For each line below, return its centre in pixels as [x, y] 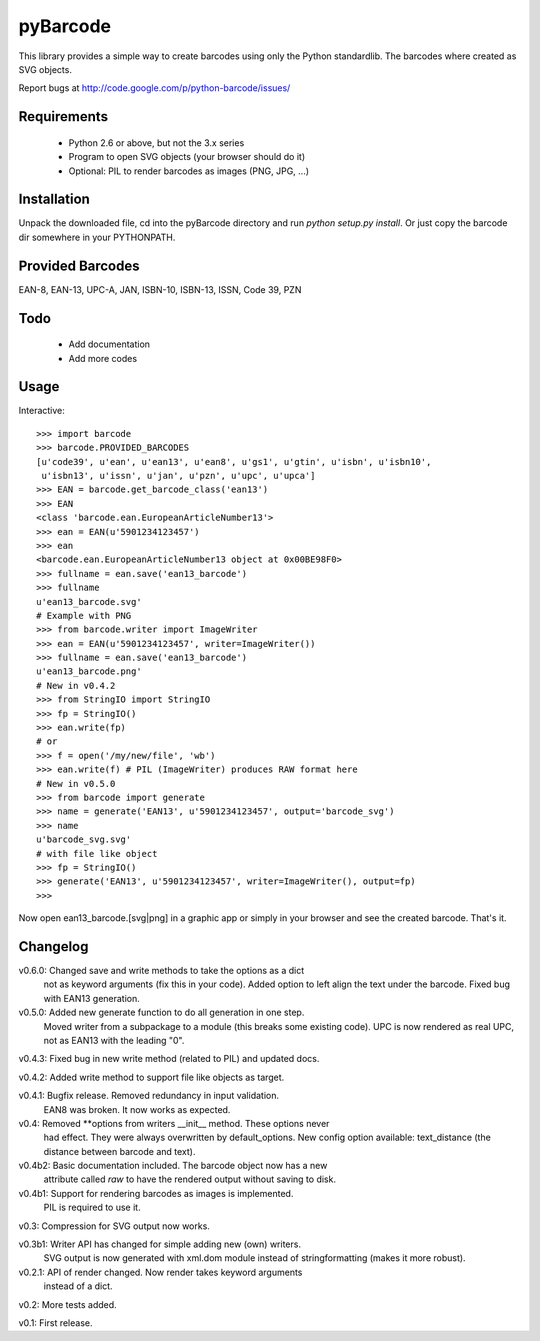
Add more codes [103, 358]
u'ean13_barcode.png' [89, 671]
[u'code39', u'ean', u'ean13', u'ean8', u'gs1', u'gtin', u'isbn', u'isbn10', [234, 461]
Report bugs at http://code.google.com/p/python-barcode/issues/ [154, 88]
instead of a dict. [78, 1286]
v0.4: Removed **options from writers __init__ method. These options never [174, 1123]
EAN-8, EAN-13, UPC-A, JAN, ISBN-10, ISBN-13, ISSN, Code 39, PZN [160, 289]
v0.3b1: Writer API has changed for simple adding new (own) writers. [160, 1244]
